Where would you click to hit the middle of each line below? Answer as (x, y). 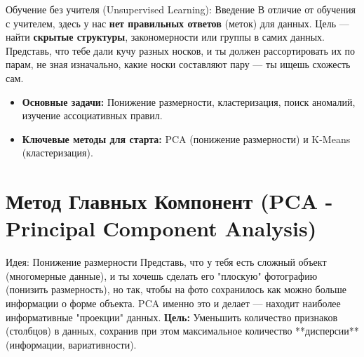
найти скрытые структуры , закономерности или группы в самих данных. (165, 37)
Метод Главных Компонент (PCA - (169, 201)
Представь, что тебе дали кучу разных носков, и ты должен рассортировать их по (181, 50)
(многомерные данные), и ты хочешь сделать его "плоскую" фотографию (162, 275)
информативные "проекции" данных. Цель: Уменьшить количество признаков (172, 317)
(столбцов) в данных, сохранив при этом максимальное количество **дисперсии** (182, 331)
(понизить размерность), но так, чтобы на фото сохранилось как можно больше (176, 289)
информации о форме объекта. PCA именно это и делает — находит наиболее (173, 303)
